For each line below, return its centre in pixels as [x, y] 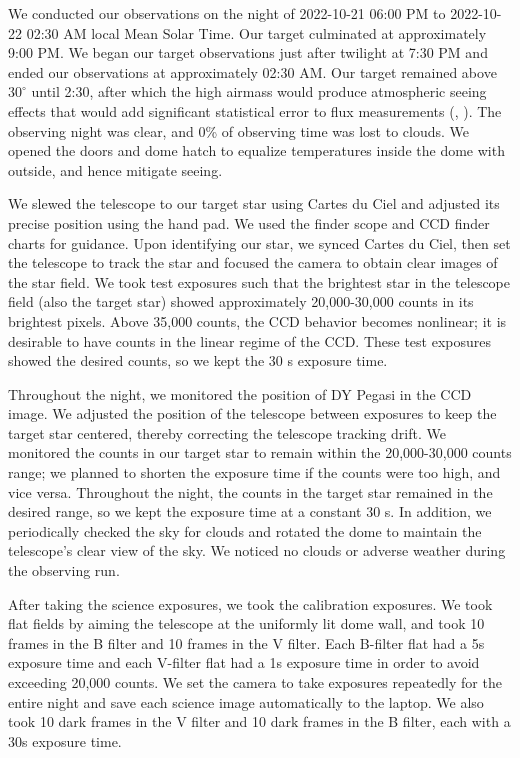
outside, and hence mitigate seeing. [115, 169]
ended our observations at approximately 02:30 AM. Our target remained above [252, 71]
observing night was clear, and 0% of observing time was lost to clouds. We [238, 130]
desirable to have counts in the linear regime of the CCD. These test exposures [249, 340]
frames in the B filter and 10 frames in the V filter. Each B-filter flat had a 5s [246, 642]
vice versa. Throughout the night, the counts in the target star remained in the [250, 491]
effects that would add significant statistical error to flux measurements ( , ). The [255, 110]
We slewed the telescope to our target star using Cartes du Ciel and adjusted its [254, 203]
